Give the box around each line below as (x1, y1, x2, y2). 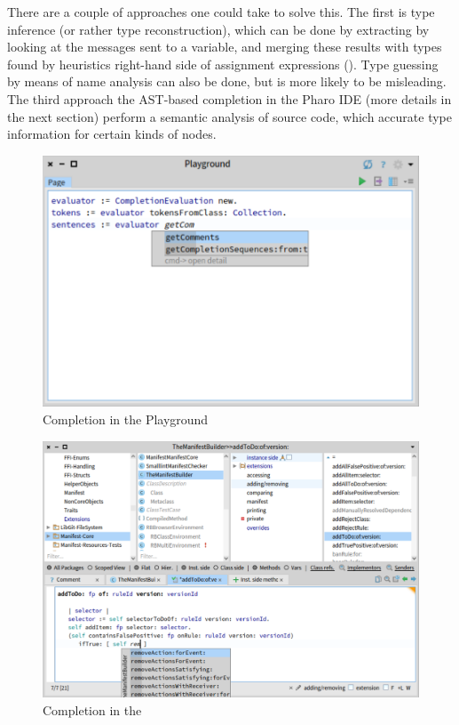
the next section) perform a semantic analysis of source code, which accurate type (7, 107, 452, 125)
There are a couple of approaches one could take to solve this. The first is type (7, 3, 435, 20)
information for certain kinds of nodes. (7, 125, 217, 143)
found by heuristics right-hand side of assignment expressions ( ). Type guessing (7, 54, 439, 73)
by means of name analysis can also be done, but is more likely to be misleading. (7, 72, 447, 91)
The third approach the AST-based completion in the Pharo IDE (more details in (7, 89, 452, 108)
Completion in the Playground (43, 410, 209, 428)
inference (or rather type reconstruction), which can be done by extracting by (7, 20, 430, 38)
